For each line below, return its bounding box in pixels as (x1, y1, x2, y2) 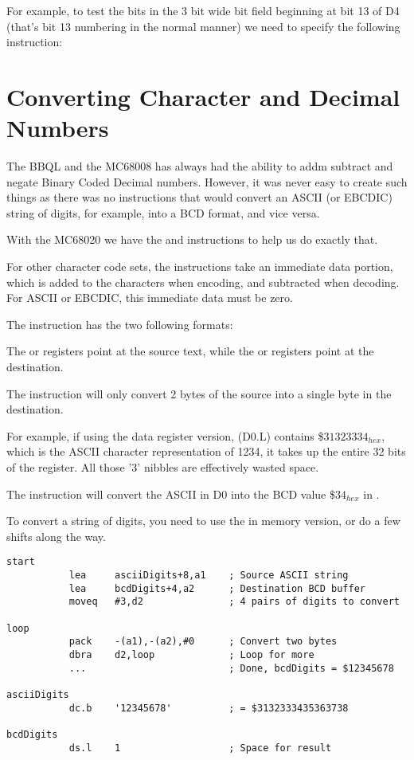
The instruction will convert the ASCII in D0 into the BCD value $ (6, 485, 335, 502)
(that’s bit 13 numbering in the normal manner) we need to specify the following (6, 18, 400, 34)
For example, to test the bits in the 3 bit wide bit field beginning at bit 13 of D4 (6, 2, 400, 18)
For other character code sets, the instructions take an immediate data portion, (6, 258, 393, 275)
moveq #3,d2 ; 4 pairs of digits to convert (68, 596, 400, 608)
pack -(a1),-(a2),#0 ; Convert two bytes (68, 636, 338, 648)
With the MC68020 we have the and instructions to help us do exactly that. (6, 231, 378, 248)
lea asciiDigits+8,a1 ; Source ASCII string (68, 570, 349, 582)
